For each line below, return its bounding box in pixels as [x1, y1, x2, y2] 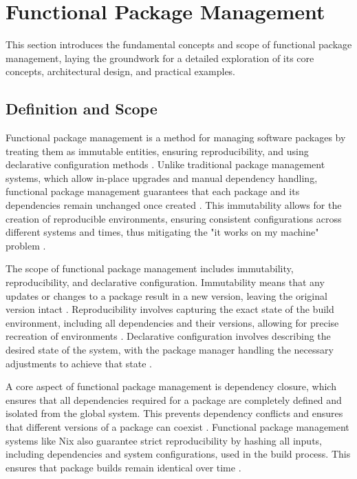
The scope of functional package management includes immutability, [6, 261, 294, 276]
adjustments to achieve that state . [6, 356, 152, 370]
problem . [6, 238, 46, 252]
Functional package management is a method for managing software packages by [6, 130, 346, 145]
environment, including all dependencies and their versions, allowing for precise [6, 315, 339, 329]
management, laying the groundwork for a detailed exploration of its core [6, 50, 314, 65]
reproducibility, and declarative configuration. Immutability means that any [6, 275, 325, 289]
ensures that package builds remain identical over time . [6, 460, 241, 474]
